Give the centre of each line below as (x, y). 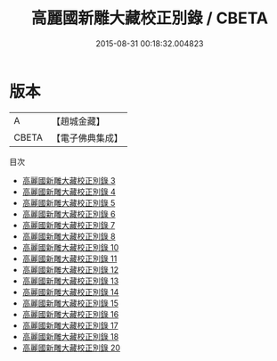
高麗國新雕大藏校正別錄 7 (69, 225)
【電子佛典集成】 (87, 137)
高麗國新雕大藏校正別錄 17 (70, 325)
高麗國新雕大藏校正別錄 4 (69, 192)
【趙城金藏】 (78, 121)
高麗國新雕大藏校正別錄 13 (70, 281)
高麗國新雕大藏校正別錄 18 (70, 336)
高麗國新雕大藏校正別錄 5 (69, 202)
